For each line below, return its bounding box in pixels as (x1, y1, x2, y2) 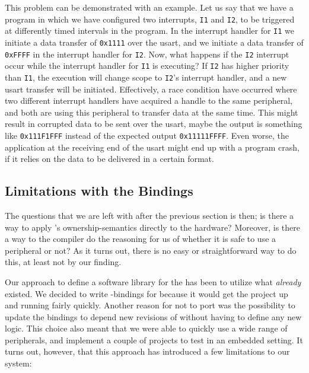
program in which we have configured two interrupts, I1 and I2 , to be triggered (5, 12, 295, 25)
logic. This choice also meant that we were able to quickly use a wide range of (5, 322, 288, 334)
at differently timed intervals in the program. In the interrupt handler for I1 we (5, 24, 295, 37)
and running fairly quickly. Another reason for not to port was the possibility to (5, 299, 295, 311)
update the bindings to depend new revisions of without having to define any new (5, 310, 302, 323)
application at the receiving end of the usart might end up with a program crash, (5, 141, 300, 153)
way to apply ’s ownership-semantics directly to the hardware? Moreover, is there (5, 221, 301, 233)
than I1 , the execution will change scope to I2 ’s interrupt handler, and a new (5, 71, 287, 83)
